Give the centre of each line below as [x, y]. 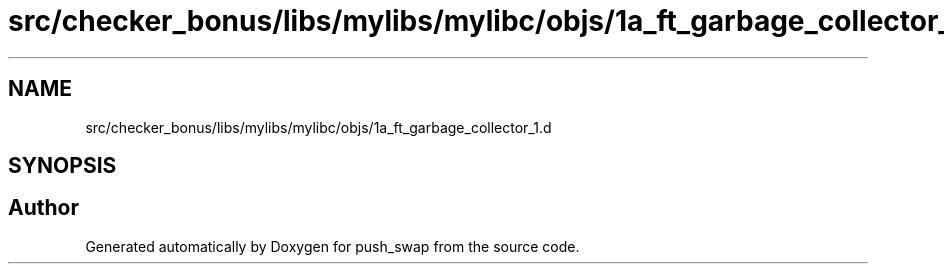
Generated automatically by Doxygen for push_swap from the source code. [332, 246]
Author [43, 208]
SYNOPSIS [62, 166]
